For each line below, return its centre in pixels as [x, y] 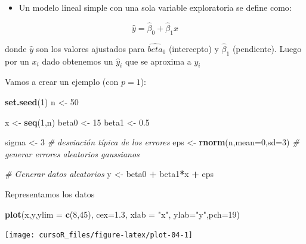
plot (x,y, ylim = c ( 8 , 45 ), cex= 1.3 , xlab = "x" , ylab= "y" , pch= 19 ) [122, 214]
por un [17, 61]
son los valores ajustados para [90, 48]
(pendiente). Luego [267, 48]
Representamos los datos [50, 193]
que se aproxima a [158, 61]
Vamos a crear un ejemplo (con [62, 82]
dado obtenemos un [78, 61]
